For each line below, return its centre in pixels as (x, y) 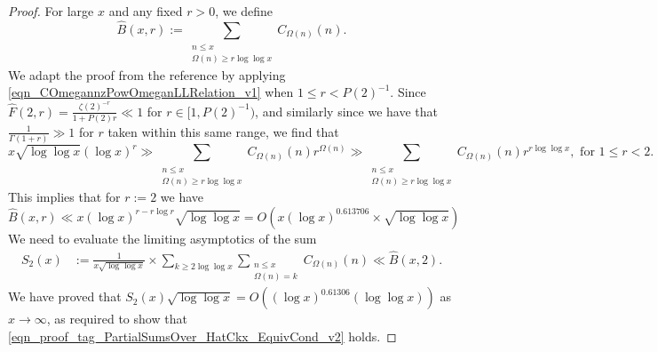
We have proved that (65, 296)
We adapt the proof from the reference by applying (147, 74)
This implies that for (64, 197)
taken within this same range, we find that (223, 131)
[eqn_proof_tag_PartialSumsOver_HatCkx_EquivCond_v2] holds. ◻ (202, 336)
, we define (244, 11)
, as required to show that (117, 319)
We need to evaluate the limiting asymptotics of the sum (163, 238)
